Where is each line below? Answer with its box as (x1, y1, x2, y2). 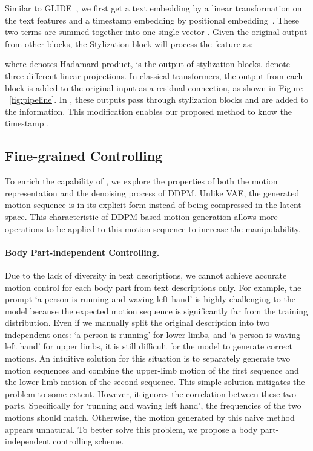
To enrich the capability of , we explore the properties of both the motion (5, 175, 278, 187)
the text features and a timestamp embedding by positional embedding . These (5, 13, 300, 26)
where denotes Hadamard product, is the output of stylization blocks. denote (5, 57, 291, 70)
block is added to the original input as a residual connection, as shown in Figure (5, 81, 303, 94)
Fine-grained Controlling (5, 146, 163, 165)
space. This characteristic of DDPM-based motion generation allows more (5, 210, 278, 222)
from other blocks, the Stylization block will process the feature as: (5, 37, 253, 50)
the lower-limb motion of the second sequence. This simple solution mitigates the (5, 375, 305, 388)
